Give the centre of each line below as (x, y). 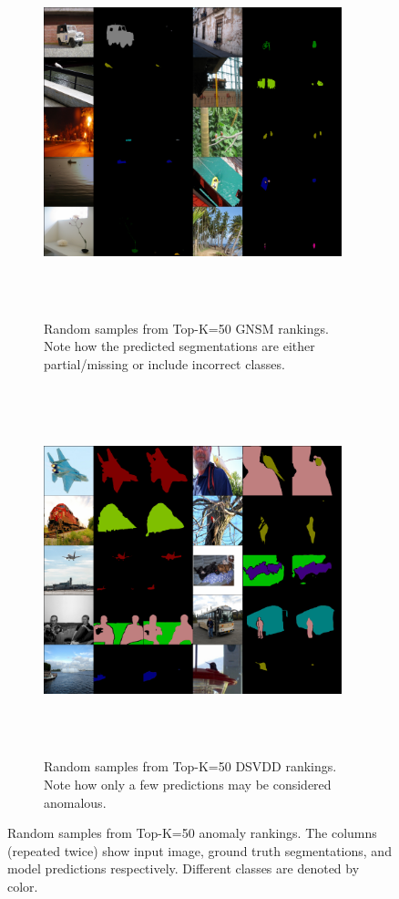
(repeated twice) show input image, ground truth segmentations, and (199, 850)
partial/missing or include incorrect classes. (164, 363)
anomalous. (75, 802)
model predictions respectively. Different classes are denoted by (184, 868)
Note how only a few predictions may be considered (188, 784)
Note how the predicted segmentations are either (179, 346)
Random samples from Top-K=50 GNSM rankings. (186, 328)
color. (23, 886)
